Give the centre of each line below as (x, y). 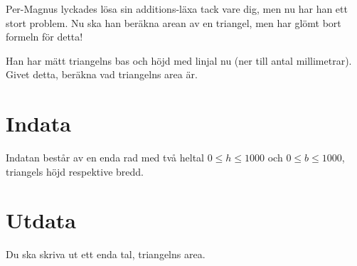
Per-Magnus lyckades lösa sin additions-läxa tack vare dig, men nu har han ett (177, 9)
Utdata (41, 220)
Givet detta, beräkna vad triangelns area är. (102, 74)
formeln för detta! (44, 37)
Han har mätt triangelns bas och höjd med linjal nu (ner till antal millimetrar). (179, 60)
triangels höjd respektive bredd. (75, 171)
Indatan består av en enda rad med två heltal (105, 158)
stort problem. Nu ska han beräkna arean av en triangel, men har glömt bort (174, 22)
